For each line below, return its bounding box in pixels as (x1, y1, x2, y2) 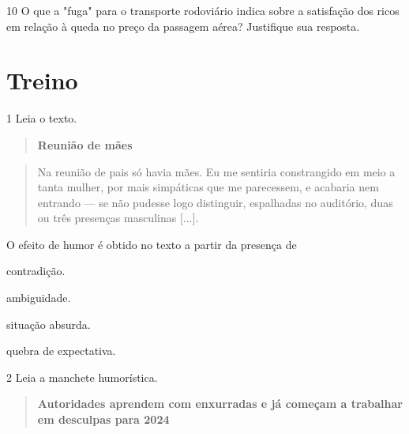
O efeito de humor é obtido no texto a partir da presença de (6, 236, 297, 252)
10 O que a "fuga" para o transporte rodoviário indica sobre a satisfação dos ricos (6, 2, 400, 18)
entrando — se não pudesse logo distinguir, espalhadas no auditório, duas (37, 194, 393, 210)
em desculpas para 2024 (37, 411, 170, 428)
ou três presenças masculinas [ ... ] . (37, 209, 199, 226)
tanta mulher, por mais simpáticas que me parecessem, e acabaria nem (37, 179, 379, 195)
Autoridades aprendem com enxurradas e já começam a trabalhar (37, 395, 403, 412)
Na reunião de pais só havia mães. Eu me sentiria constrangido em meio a (37, 163, 396, 179)
